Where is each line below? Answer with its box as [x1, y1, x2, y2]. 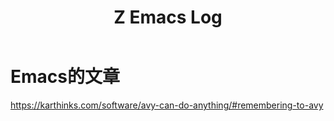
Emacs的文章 [10, 66, 120, 88]
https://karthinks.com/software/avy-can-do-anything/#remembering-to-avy [10, 99, 324, 111]
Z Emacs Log [113, 6, 223, 29]
